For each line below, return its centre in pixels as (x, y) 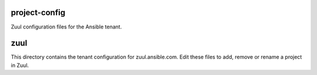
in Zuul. (20, 65)
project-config (38, 12)
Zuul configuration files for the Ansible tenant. (66, 27)
